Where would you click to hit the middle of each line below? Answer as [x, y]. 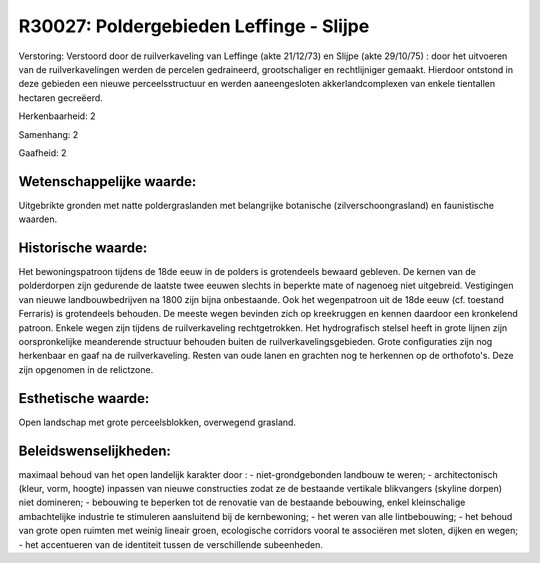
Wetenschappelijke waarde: [107, 181]
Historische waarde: [83, 248]
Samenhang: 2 [48, 134]
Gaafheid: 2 [42, 152]
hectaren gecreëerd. [61, 97]
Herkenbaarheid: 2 [57, 116]
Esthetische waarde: [84, 398]
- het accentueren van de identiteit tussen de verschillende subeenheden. [171, 544]
